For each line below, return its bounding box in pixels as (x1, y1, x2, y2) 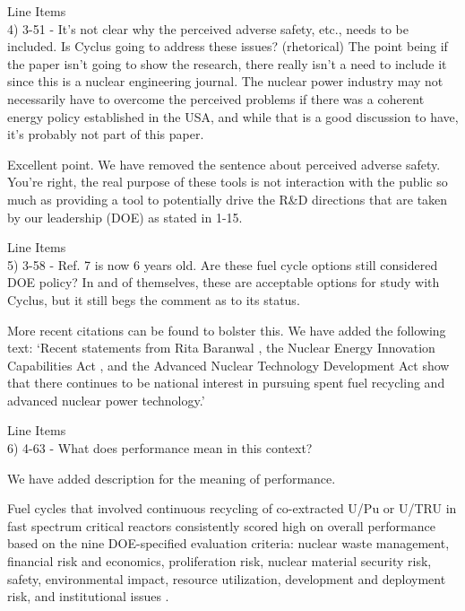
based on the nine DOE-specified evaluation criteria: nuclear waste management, (7, 534, 450, 553)
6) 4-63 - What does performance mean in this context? (7, 439, 313, 458)
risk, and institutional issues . (7, 587, 169, 606)
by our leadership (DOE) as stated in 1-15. (7, 207, 243, 226)
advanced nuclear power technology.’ (7, 390, 205, 409)
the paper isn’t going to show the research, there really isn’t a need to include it (7, 54, 447, 73)
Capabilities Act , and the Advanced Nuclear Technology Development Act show (7, 355, 450, 374)
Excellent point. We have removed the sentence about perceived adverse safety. (7, 154, 441, 173)
